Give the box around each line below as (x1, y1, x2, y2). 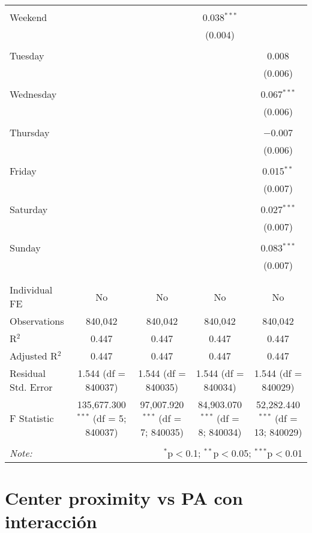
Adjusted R (10, 349, 58, 363)
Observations (10, 314, 64, 328)
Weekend (10, 10, 47, 24)
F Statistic (10, 411, 54, 425)
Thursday (10, 125, 50, 139)
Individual (10, 283, 53, 297)
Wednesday (10, 87, 57, 101)
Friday (10, 164, 37, 178)
